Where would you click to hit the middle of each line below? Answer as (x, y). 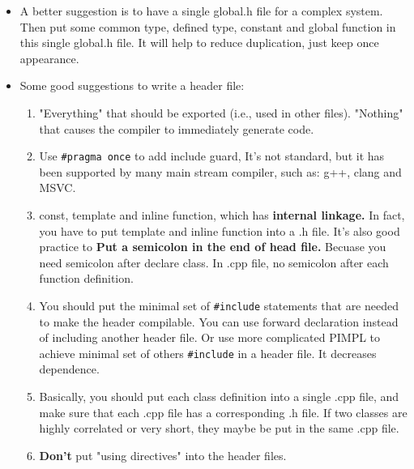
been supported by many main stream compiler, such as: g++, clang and (220, 171)
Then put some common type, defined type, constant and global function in (208, 26)
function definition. (86, 278)
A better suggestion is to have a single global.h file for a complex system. (201, 11)
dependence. (69, 369)
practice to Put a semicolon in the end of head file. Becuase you (213, 247)
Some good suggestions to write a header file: (132, 85)
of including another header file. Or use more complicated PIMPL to (210, 337)
